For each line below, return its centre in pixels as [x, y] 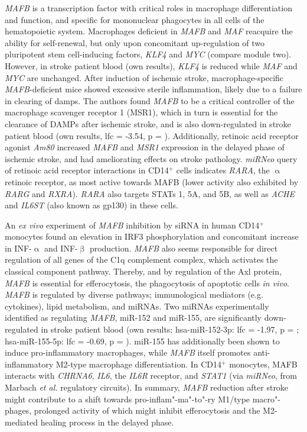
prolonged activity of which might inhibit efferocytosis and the [147, 410]
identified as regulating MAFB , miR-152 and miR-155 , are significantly [133, 317]
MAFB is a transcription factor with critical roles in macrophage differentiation [148, 8]
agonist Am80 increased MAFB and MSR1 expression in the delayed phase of [145, 147]
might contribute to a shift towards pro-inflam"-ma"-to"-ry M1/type [128, 399]
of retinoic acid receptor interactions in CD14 [87, 170]
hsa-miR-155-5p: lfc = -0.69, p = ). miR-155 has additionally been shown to [142, 341]
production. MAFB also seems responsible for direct [184, 248]
